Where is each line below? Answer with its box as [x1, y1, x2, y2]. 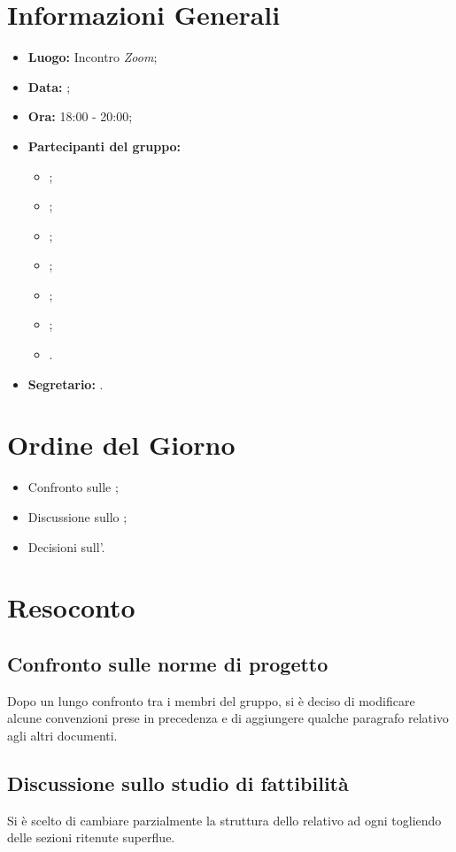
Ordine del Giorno [7, 426, 236, 463]
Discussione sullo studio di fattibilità [7, 769, 349, 796]
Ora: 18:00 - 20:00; [27, 107, 133, 126]
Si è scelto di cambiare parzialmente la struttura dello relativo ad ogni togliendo [7, 810, 442, 829]
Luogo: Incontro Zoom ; [27, 48, 158, 66]
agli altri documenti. [7, 725, 118, 744]
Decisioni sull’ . [27, 537, 105, 556]
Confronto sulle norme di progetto [7, 649, 328, 677]
